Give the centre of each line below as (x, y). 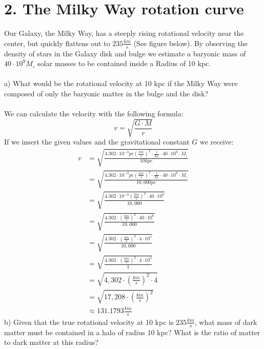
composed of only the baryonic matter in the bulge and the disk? (106, 93)
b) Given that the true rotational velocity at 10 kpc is (89, 322)
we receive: (217, 142)
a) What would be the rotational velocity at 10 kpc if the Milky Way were (121, 83)
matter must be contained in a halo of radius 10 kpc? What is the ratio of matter (132, 332)
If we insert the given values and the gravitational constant (97, 142)
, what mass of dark (226, 322)
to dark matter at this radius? (51, 342)
